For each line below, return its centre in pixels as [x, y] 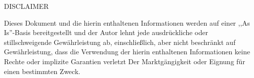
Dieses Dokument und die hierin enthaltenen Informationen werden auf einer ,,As [127, 22]
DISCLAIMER [26, 6]
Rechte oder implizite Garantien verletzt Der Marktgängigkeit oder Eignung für [125, 61]
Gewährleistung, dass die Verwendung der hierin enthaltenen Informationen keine [127, 52]
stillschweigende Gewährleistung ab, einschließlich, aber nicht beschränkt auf [120, 42]
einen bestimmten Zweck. [42, 71]
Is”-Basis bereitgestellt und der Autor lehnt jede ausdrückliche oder [106, 32]
